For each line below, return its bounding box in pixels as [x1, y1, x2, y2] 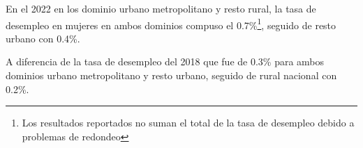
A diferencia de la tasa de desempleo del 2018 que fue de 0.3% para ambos [6, 54, 325, 69]
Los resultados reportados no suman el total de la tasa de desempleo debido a [22, 115, 355, 130]
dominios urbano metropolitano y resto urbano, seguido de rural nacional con [6, 68, 337, 83]
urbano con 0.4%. [6, 31, 80, 45]
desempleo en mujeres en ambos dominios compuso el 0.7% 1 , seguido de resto [6, 15, 336, 32]
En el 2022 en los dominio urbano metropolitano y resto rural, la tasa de [6, 1, 316, 15]
